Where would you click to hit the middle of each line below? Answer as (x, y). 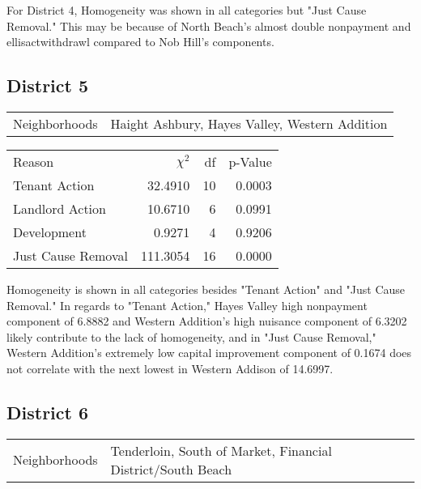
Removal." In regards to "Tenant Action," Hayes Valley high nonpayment (187, 305)
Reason (34, 161)
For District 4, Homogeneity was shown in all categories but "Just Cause (187, 10)
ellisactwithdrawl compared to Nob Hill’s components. (140, 42)
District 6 (48, 412)
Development (50, 232)
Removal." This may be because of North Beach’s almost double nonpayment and (209, 26)
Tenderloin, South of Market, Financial (221, 450)
